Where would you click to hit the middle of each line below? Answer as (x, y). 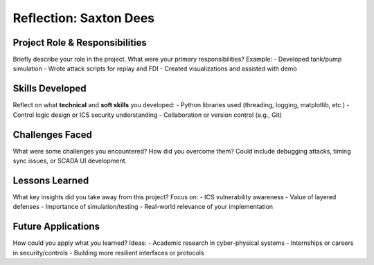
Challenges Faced (53, 135)
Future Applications (56, 227)
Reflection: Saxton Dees (84, 18)
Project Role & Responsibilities (80, 43)
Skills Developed (50, 89)
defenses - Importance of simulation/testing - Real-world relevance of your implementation (143, 207)
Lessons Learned (51, 180)
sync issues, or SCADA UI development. (70, 161)
